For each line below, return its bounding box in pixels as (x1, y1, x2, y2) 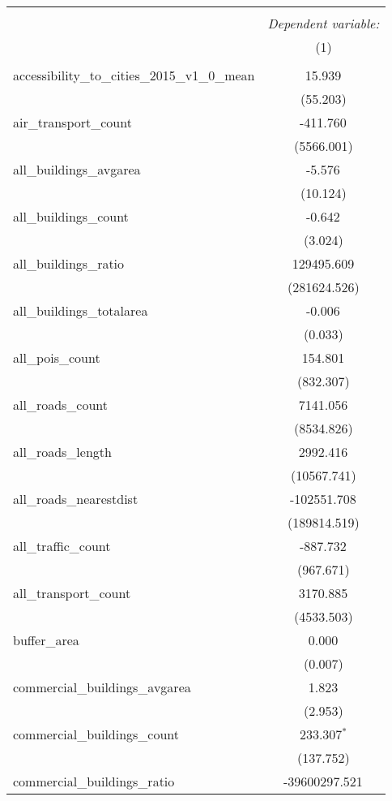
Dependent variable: (267, 14, 380, 32)
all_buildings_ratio (13, 254, 125, 273)
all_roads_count (13, 395, 109, 414)
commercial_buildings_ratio (13, 772, 175, 790)
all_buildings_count (13, 207, 129, 226)
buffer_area (13, 631, 79, 649)
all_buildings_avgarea (13, 160, 141, 179)
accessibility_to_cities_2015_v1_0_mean (13, 66, 255, 84)
